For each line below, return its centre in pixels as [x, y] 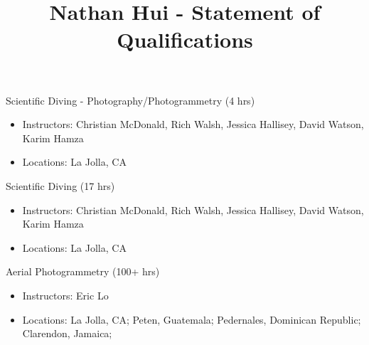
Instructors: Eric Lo [65, 295]
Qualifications [185, 39]
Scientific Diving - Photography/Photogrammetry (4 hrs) [130, 100]
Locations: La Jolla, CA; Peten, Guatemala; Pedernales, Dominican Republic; [192, 319]
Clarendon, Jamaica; [67, 333]
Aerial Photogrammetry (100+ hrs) [83, 271]
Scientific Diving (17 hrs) [60, 185]
